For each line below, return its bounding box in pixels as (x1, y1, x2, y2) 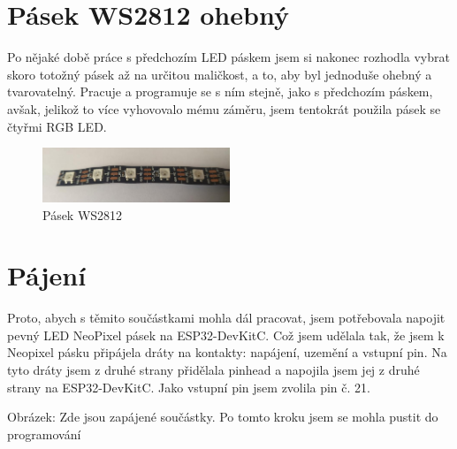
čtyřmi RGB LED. (7, 117, 107, 135)
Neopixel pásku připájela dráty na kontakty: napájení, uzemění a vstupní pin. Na (7, 343, 447, 361)
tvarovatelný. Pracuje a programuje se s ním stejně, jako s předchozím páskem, (7, 82, 433, 101)
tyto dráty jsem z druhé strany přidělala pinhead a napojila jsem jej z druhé (7, 361, 420, 379)
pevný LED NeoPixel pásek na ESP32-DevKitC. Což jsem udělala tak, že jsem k (7, 325, 445, 344)
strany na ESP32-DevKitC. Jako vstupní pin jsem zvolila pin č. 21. (7, 377, 370, 396)
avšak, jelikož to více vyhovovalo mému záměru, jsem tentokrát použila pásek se (7, 99, 441, 118)
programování (7, 424, 81, 443)
